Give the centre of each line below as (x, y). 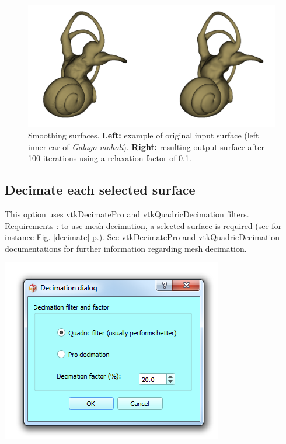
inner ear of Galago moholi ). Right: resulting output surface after (146, 146)
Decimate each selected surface (100, 190)
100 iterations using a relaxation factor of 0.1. (110, 158)
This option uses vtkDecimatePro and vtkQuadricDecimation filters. (127, 214)
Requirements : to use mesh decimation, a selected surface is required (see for (143, 225)
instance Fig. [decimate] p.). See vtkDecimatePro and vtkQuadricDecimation (142, 237)
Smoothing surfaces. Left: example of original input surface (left (144, 135)
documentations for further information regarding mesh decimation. (126, 248)
